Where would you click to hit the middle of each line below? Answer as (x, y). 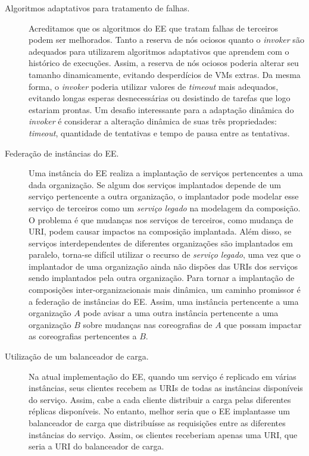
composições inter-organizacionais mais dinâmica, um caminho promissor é (165, 290)
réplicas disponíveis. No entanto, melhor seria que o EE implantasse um (159, 411)
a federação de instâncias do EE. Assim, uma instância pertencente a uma (164, 301)
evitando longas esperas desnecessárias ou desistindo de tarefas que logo (160, 98)
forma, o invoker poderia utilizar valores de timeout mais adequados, (154, 86)
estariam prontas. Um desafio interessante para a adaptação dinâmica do (161, 109)
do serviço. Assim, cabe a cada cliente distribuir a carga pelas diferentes (160, 399)
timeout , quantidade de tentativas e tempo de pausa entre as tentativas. (159, 132)
